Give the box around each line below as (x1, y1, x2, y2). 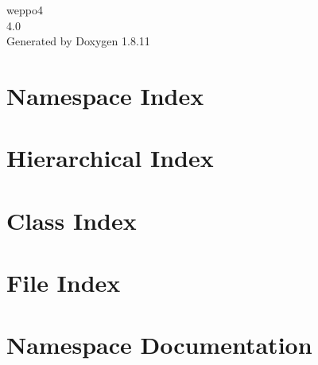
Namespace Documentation (6, 328, 312, 361)
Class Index (6, 204, 137, 236)
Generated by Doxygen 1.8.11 (6, 33, 150, 49)
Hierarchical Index (6, 142, 214, 174)
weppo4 (6, 2, 43, 17)
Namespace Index (6, 79, 204, 111)
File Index (6, 266, 121, 299)
